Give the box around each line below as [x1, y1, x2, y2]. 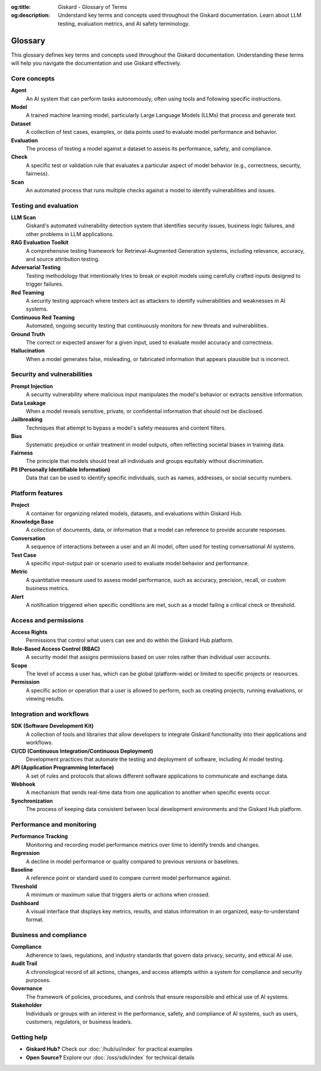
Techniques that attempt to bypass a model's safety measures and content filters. [26, 424, 226, 431]
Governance [11, 985, 43, 992]
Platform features [11, 488, 63, 497]
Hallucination [11, 347, 45, 354]
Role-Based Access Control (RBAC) [11, 645, 100, 652]
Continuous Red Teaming [11, 314, 75, 321]
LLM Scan [11, 214, 36, 221]
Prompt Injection [11, 383, 53, 390]
